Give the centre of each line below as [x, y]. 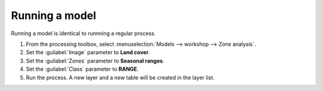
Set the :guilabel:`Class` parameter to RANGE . [82, 69]
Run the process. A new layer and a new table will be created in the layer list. [120, 77]
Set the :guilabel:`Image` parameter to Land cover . [88, 52]
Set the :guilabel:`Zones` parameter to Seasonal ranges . [95, 61]
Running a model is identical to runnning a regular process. [83, 33]
